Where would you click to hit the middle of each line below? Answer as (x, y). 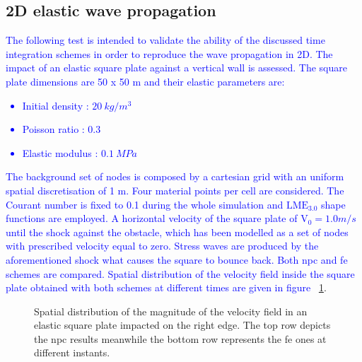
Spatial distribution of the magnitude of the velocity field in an (171, 311)
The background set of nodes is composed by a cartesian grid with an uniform (175, 176)
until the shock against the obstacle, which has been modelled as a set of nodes (177, 232)
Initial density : (56, 105)
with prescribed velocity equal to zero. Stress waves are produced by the (162, 246)
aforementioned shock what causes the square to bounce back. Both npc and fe (177, 259)
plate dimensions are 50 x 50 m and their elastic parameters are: (145, 81)
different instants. (72, 352)
